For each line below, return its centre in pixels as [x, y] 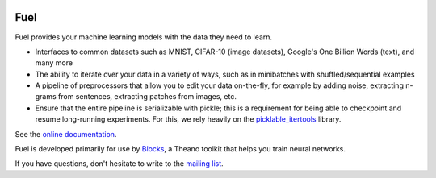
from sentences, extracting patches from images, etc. [147, 97]
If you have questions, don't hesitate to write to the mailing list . [119, 164]
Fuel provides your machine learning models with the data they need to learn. [144, 37]
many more [54, 63]
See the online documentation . [66, 134]
